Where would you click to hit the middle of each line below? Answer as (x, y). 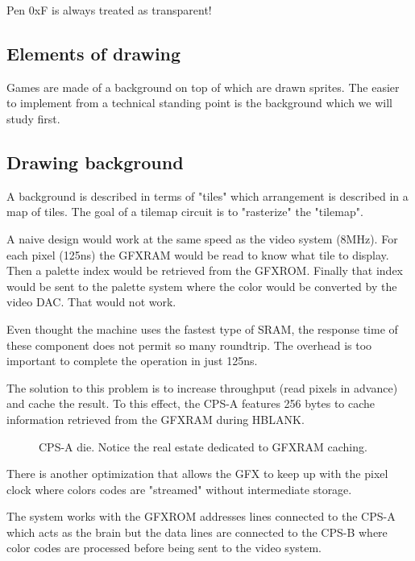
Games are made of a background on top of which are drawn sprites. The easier (203, 87)
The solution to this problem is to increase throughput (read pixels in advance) (202, 387)
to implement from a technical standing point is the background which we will (199, 103)
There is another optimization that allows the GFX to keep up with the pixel (197, 474)
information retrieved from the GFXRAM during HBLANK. (156, 419)
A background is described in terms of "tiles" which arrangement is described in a (207, 195)
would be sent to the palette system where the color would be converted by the (202, 286)
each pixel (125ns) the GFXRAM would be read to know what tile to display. (198, 254)
